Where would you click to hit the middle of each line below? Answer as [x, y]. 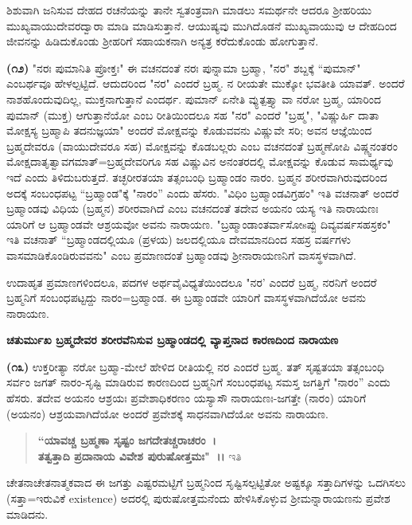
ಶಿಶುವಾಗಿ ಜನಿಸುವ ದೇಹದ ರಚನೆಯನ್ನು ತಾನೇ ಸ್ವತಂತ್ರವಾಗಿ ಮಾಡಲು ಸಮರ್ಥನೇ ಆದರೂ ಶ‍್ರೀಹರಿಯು [189, 10]
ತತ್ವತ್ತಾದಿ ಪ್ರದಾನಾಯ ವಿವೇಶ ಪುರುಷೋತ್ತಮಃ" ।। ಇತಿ [140, 455]
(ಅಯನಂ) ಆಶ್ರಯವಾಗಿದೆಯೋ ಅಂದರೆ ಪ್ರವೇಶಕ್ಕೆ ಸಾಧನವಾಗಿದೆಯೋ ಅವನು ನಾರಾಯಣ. [167, 413]
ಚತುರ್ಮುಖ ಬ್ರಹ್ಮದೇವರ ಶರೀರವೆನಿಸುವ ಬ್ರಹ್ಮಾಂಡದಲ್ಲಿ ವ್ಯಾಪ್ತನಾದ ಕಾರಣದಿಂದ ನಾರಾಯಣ [173, 340]
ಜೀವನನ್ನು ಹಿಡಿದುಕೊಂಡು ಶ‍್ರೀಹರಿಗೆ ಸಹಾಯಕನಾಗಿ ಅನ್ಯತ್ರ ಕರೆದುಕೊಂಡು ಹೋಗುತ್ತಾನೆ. [163, 41]
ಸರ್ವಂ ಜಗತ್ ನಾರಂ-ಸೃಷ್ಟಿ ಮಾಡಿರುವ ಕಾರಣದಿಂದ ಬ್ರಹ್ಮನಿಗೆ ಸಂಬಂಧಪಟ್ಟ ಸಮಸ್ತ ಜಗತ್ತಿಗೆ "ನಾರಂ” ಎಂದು [198, 382]
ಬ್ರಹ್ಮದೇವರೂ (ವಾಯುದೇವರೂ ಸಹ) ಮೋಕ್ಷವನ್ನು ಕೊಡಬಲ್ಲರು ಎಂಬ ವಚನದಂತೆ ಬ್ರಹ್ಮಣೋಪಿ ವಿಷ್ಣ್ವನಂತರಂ [202, 145]
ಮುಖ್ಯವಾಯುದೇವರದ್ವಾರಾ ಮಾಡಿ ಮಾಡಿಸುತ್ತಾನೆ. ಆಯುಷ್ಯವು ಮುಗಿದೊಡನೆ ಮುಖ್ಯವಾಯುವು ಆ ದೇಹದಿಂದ [202, 25]
